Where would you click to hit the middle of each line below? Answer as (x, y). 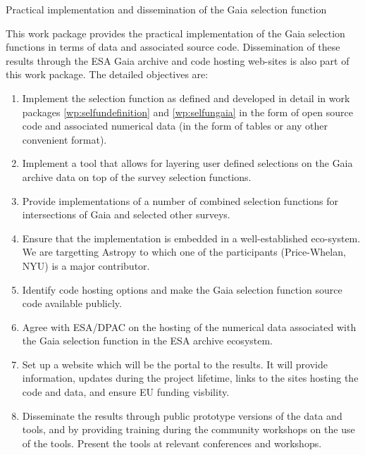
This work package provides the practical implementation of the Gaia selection (175, 33)
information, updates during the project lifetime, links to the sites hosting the (190, 378)
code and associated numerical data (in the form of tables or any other (175, 126)
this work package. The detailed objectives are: (107, 74)
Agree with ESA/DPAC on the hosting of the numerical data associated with (189, 326)
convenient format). (64, 139)
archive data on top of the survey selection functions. (137, 176)
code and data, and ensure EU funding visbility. (126, 392)
